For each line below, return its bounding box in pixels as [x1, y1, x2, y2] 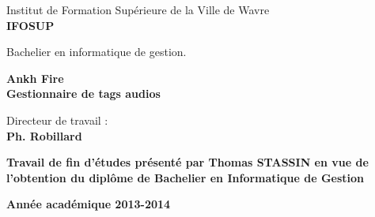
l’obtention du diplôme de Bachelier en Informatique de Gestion [6, 169, 365, 185]
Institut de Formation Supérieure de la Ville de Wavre [6, 2, 270, 17]
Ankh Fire [6, 69, 64, 86]
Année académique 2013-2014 [6, 196, 171, 212]
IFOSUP [6, 17, 55, 33]
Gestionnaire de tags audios [6, 85, 161, 102]
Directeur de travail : [6, 111, 108, 128]
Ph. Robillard [6, 127, 82, 144]
